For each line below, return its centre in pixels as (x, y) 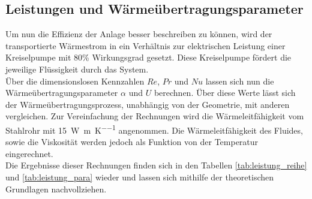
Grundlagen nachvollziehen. (56, 189)
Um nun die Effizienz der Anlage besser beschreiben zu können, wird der (139, 34)
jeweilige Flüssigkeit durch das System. (77, 69)
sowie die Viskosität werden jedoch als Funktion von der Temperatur (132, 142)
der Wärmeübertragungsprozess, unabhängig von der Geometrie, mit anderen (148, 104)
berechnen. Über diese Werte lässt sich (225, 93)
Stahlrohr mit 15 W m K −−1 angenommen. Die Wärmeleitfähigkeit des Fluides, (154, 129)
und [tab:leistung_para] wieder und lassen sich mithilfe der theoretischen (140, 177)
